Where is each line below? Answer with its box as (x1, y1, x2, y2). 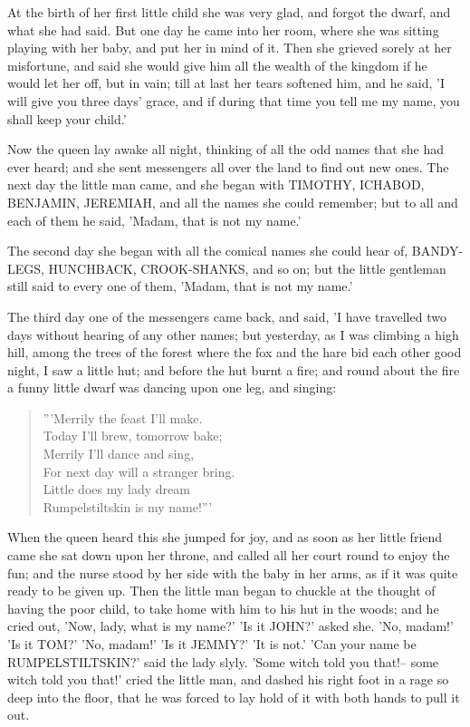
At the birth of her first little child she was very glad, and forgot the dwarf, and (7, 3, 451, 21)
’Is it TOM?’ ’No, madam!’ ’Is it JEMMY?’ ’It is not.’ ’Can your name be (7, 635, 417, 653)
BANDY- (411, 241, 464, 260)
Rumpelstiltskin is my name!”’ (43, 497, 213, 516)
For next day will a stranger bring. (43, 461, 235, 480)
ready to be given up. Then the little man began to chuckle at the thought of (7, 581, 436, 600)
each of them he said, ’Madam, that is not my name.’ (7, 210, 302, 229)
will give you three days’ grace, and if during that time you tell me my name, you (7, 91, 460, 110)
